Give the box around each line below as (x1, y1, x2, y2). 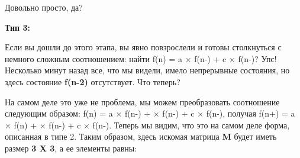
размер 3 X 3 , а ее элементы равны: (5, 141, 137, 154)
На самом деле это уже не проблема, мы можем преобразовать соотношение (5, 95, 280, 108)
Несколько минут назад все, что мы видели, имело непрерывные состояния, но (5, 64, 290, 76)
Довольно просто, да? (5, 1, 83, 13)
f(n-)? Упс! (238, 52, 277, 65)
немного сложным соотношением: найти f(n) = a (5, 52, 182, 65)
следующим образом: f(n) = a (5, 107, 113, 120)
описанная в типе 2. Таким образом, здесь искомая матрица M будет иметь (5, 130, 277, 143)
